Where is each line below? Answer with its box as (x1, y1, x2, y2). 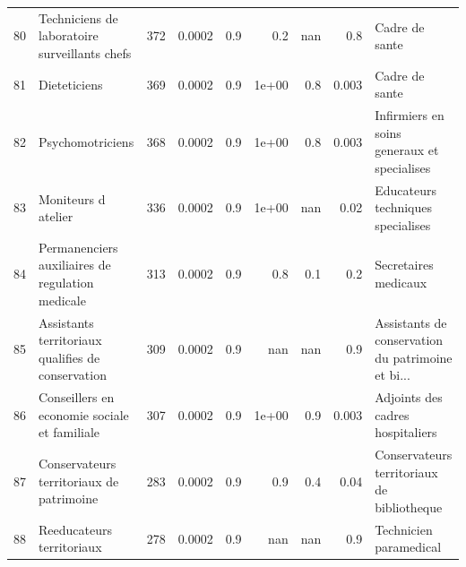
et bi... (375, 365, 410, 384)
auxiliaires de (39, 255, 111, 274)
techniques (375, 198, 433, 217)
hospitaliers (375, 423, 437, 442)
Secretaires (375, 255, 434, 274)
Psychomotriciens (39, 132, 134, 150)
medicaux (375, 273, 427, 292)
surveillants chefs (39, 43, 132, 62)
